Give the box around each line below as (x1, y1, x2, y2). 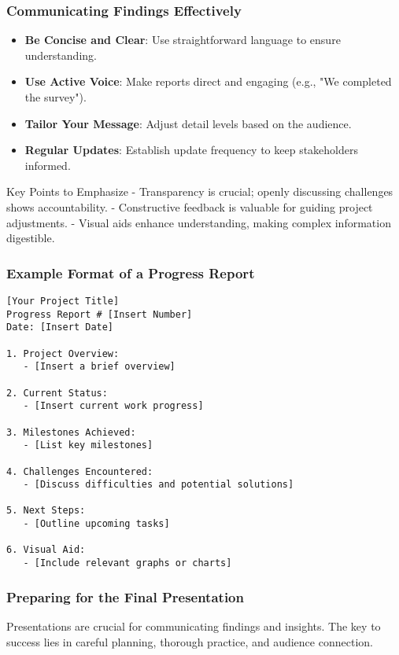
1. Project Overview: (6, 348, 120, 359)
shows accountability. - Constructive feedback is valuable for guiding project (6, 198, 373, 215)
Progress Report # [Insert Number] (6, 308, 193, 320)
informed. (24, 156, 71, 173)
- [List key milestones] (23, 440, 153, 451)
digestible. (6, 230, 55, 246)
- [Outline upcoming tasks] (23, 518, 170, 530)
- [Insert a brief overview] (23, 361, 175, 373)
